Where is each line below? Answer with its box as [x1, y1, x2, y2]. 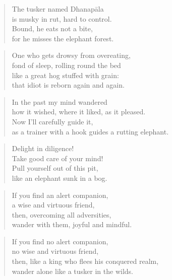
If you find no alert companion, [12, 236, 108, 246]
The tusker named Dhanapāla [12, 4, 104, 14]
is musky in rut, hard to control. [12, 13, 112, 24]
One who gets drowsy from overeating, [12, 50, 131, 60]
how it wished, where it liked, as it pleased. [12, 106, 146, 117]
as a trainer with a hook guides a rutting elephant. [12, 126, 169, 136]
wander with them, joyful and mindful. [12, 219, 132, 230]
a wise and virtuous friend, [12, 199, 95, 210]
